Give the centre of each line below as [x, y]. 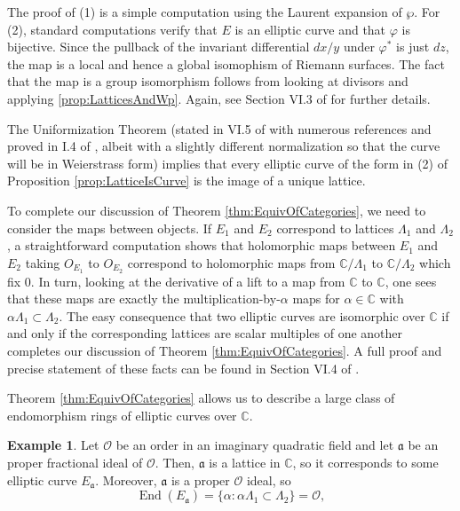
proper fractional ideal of [75, 462]
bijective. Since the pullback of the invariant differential [159, 47]
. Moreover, [126, 480]
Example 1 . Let [53, 445]
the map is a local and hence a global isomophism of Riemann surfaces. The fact [226, 63]
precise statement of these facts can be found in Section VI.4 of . [183, 368]
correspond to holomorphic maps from [231, 262]
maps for [316, 299]
